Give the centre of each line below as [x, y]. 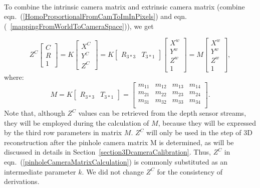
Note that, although [35, 113]
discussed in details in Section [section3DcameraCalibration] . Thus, [107, 152]
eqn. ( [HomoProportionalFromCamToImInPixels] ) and [88, 16]
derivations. [22, 181]
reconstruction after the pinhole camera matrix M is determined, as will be [119, 142]
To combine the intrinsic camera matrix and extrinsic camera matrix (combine [124, 6]
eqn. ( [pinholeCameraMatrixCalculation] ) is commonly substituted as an [116, 162]
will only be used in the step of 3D [199, 132]
